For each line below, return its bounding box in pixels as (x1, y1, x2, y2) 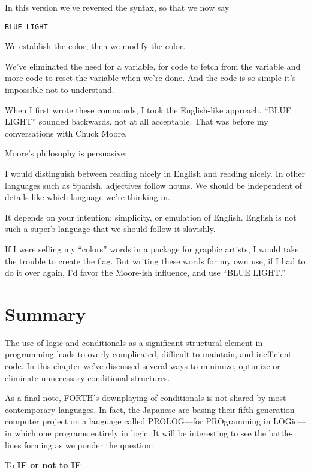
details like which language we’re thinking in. (5, 191, 170, 203)
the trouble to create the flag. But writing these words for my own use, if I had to (5, 254, 306, 267)
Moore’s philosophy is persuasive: (5, 147, 127, 159)
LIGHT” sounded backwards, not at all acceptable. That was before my (5, 115, 268, 128)
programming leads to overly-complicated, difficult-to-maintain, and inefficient (5, 348, 292, 360)
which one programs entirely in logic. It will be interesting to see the (14, 427, 266, 439)
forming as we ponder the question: (23, 438, 153, 451)
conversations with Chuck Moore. (5, 126, 128, 139)
